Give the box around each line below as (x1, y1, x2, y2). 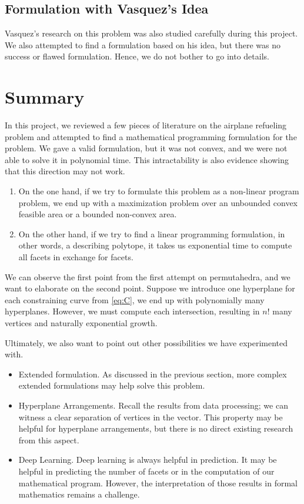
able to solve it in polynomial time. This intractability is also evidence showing (5, 153, 289, 165)
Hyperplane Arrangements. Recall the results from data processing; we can (18, 399, 288, 411)
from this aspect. (18, 433, 79, 446)
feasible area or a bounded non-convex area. (18, 208, 177, 220)
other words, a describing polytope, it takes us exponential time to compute (18, 239, 292, 251)
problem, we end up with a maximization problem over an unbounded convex (18, 196, 298, 208)
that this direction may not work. (5, 165, 125, 177)
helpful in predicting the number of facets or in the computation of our (18, 465, 275, 477)
